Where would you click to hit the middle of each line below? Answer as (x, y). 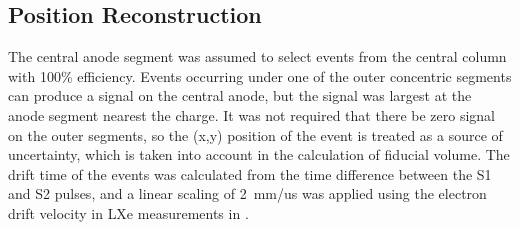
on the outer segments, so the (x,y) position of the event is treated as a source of (255, 134)
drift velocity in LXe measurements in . (128, 212)
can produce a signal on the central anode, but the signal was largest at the (240, 95)
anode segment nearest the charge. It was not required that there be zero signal (251, 114)
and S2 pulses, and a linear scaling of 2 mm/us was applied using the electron (247, 193)
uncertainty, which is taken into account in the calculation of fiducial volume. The (259, 154)
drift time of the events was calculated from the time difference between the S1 (250, 173)
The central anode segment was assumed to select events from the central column (257, 56)
